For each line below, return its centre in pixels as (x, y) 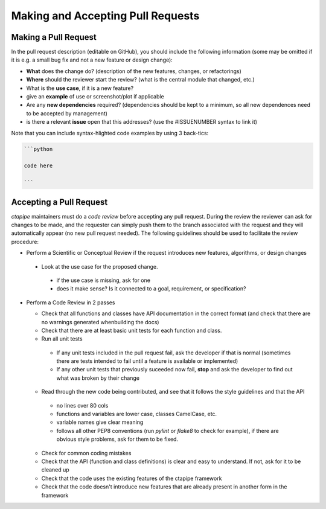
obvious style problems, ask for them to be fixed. (117, 439)
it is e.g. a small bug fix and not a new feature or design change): (92, 60)
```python (38, 149)
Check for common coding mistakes (86, 453)
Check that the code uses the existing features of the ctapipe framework (132, 478)
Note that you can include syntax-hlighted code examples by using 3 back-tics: (110, 133)
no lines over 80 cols (82, 405)
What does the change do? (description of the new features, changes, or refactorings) (134, 71)
